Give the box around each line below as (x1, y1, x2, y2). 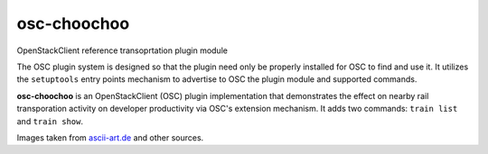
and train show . (16, 115, 83, 126)
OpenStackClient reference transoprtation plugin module (16, 45, 228, 56)
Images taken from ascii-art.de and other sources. (16, 131, 204, 143)
